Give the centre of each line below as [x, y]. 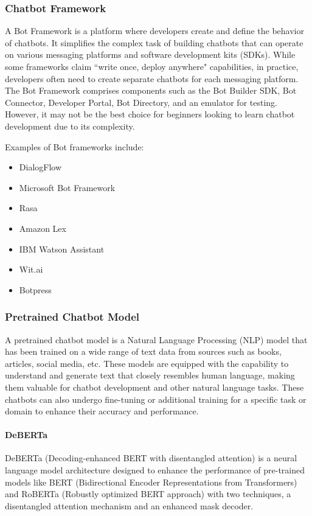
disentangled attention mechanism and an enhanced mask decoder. [129, 505]
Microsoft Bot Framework [67, 187]
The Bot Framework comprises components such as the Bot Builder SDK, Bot [151, 90]
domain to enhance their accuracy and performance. [102, 411]
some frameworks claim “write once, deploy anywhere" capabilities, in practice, [152, 66]
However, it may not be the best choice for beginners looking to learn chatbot [150, 114]
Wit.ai [31, 269]
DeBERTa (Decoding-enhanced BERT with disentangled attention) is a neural [151, 458]
